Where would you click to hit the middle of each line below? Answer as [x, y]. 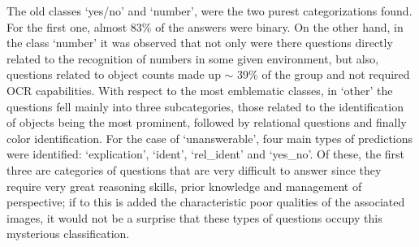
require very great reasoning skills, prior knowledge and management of [184, 186]
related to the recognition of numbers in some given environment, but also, [193, 58]
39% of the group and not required [324, 74]
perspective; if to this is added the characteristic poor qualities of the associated [206, 202]
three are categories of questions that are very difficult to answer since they [194, 169]
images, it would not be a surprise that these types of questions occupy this [194, 217]
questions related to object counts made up [114, 74]
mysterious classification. [68, 234]
